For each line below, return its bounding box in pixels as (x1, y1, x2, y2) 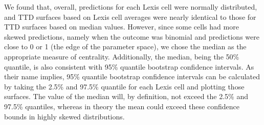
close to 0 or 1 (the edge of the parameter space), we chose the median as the (4, 41, 247, 52)
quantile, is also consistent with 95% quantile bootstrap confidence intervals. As (4, 61, 254, 72)
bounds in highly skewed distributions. (4, 111, 125, 121)
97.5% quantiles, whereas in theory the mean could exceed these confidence (4, 101, 239, 111)
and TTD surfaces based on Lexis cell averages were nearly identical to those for (4, 11, 256, 22)
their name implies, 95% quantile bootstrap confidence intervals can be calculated (4, 71, 260, 82)
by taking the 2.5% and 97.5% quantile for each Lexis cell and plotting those (4, 81, 245, 91)
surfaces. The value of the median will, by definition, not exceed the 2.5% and (4, 91, 248, 102)
